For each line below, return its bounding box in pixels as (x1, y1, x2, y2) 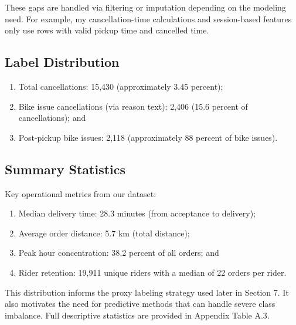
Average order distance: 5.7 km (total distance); (18, 226, 190, 239)
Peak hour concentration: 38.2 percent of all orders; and (18, 246, 219, 259)
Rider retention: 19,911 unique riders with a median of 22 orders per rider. (18, 266, 287, 278)
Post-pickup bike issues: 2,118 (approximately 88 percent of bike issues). (18, 131, 278, 143)
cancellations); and (18, 111, 86, 124)
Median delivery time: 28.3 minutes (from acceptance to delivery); (18, 207, 256, 219)
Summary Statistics (5, 160, 126, 178)
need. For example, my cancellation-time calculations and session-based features (5, 12, 292, 25)
